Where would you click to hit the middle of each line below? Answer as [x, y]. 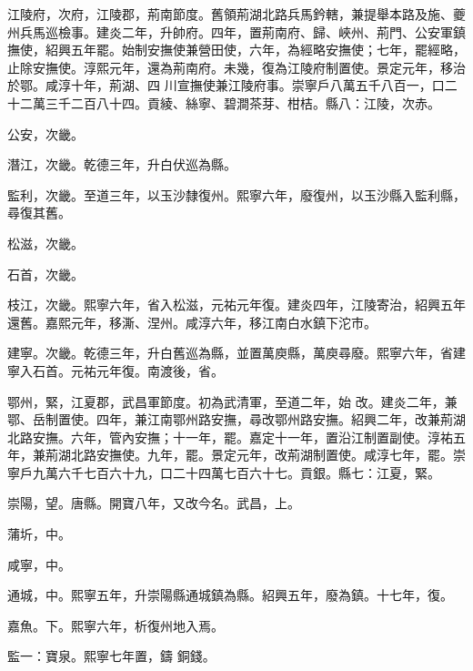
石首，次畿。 [45, 274]
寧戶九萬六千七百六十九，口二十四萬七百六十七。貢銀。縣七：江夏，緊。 [224, 472]
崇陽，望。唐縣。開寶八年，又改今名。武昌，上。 [154, 503]
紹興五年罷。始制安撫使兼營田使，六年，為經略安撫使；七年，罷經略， [255, 50]
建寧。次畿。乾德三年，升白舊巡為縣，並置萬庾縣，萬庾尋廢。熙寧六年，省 [230, 353]
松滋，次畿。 [45, 243]
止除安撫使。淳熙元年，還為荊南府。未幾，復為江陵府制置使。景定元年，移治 [236, 67]
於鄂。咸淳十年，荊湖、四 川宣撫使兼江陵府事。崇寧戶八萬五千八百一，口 [226, 85]
